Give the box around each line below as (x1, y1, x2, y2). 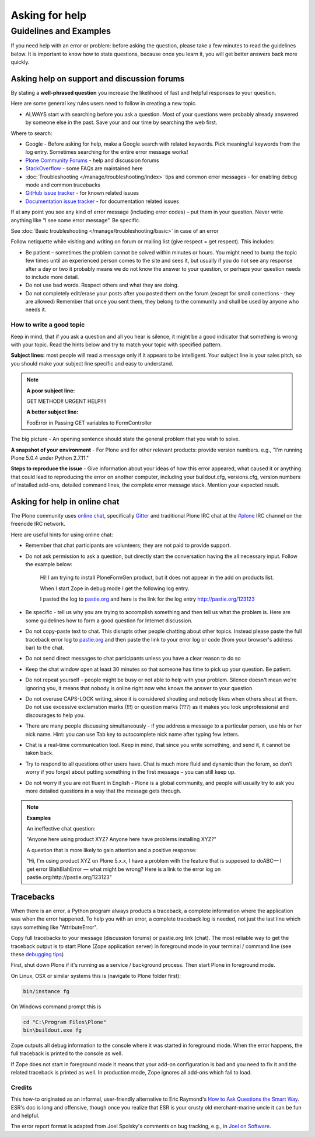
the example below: (25, 560, 73, 567)
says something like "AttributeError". (10, 924, 98, 931)
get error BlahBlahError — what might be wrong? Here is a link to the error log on (26, 866, 221, 873)
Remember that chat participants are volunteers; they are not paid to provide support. (25, 542, 231, 549)
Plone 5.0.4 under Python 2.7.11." (10, 454, 89, 461)
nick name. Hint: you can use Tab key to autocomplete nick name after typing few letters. (25, 731, 240, 738)
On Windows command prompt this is (10, 1003, 101, 1010)
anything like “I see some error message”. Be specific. (10, 216, 141, 223)
